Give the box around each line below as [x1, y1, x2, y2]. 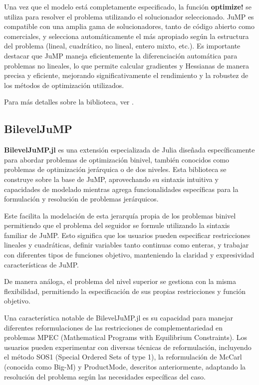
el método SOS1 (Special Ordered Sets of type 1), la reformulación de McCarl [4, 351, 242, 362]
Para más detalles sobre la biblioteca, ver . [4, 96, 134, 107]
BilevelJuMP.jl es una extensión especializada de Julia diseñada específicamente [4, 144, 255, 155]
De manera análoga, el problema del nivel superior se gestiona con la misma [4, 276, 236, 286]
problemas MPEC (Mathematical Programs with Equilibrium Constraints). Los [4, 332, 247, 342]
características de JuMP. [4, 259, 79, 269]
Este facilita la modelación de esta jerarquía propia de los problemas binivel [4, 210, 236, 220]
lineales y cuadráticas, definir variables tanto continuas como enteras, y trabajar [4, 239, 249, 250]
